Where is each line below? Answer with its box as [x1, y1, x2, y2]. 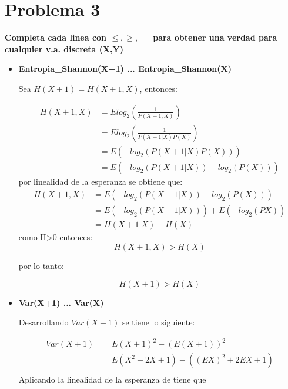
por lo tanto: [18, 259, 64, 271]
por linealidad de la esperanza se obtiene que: [18, 175, 183, 187]
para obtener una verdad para [153, 31, 277, 44]
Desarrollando [18, 316, 69, 328]
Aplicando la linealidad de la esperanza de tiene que [18, 373, 206, 385]
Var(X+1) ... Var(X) [18, 296, 104, 308]
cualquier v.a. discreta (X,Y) [5, 42, 123, 55]
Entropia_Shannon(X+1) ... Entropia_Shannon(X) [18, 62, 232, 75]
